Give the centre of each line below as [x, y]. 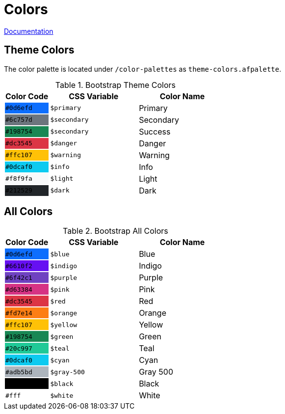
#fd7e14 [19, 313]
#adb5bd [19, 372]
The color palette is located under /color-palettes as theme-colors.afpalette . [143, 69]
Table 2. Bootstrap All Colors [116, 231]
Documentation [29, 31]
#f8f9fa [19, 179]
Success [155, 131]
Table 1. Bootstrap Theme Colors [116, 85]
